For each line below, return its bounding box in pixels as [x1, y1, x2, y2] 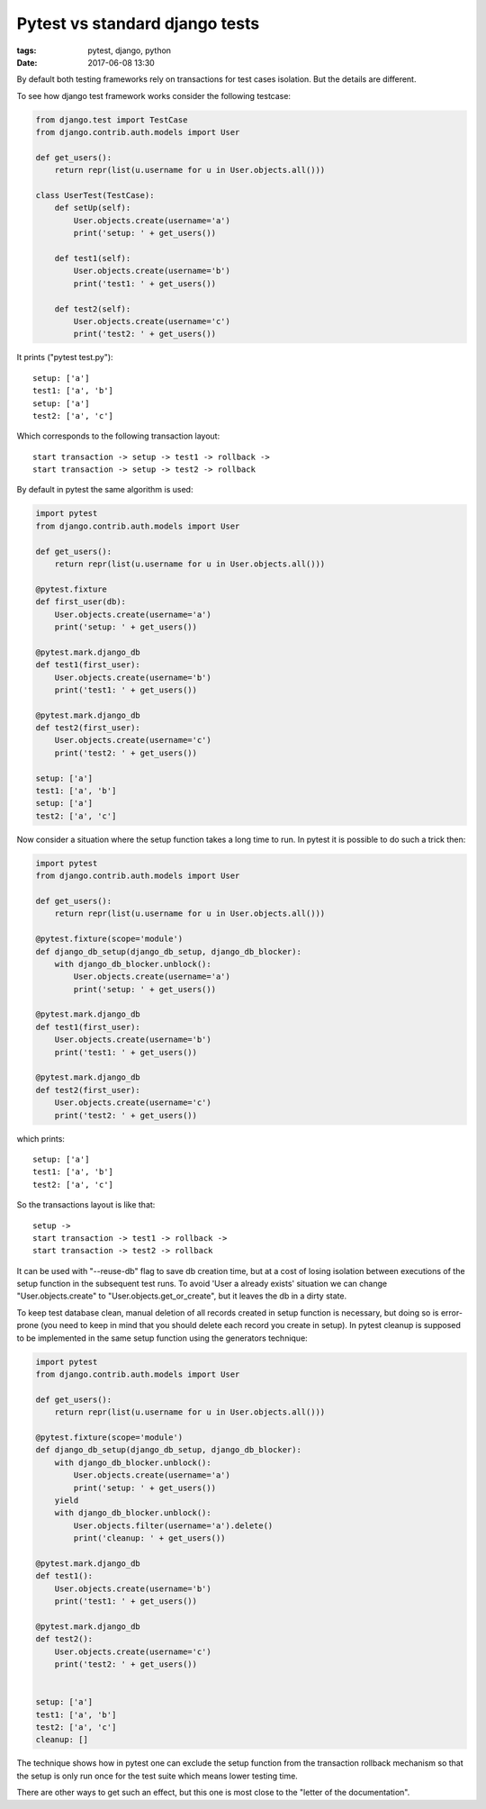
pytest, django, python [87, 45, 171, 56]
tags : [16, 45, 37, 56]
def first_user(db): [35, 597, 126, 607]
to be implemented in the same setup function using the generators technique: [16, 1333, 308, 1343]
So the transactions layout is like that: [16, 1199, 156, 1210]
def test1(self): [54, 253, 131, 263]
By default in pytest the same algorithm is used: [16, 484, 193, 495]
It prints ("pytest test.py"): [16, 352, 113, 363]
